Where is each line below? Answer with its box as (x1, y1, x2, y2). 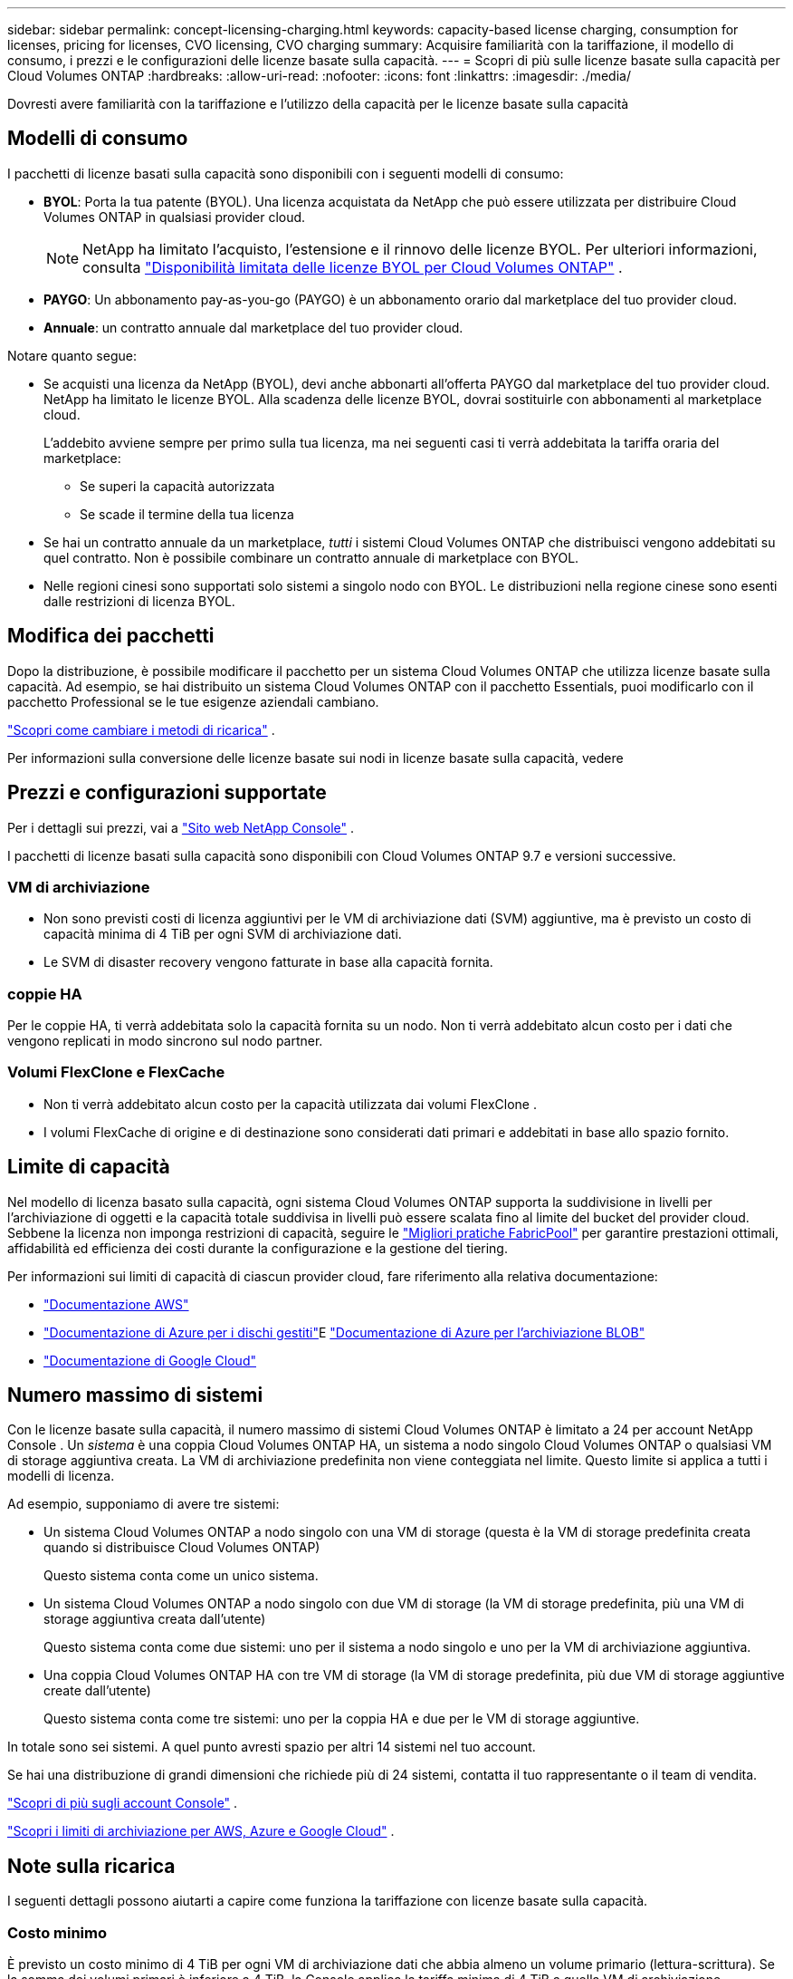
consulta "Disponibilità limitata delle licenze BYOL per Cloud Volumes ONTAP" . (82, 257, 623, 276)
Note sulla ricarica (7, 1854, 176, 1878)
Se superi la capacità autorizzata (80, 478, 275, 494)
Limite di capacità (7, 1155, 170, 1179)
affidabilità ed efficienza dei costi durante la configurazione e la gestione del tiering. (7, 1240, 508, 1256)
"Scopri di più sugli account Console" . (7, 1795, 238, 1811)
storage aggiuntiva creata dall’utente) (43, 1611, 266, 1627)
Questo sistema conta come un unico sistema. (43, 1568, 319, 1584)
